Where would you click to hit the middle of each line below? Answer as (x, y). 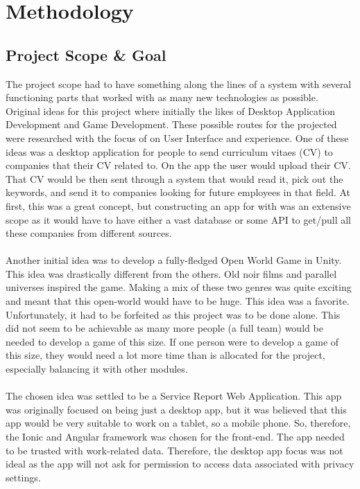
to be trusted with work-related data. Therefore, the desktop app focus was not (174, 450)
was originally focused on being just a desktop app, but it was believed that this (176, 409)
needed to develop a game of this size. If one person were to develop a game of (172, 341)
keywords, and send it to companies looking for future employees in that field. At (178, 192)
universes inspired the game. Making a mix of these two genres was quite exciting (179, 287)
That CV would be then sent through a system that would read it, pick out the (174, 178)
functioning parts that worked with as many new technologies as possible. (162, 97)
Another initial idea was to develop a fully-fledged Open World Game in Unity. (174, 260)
